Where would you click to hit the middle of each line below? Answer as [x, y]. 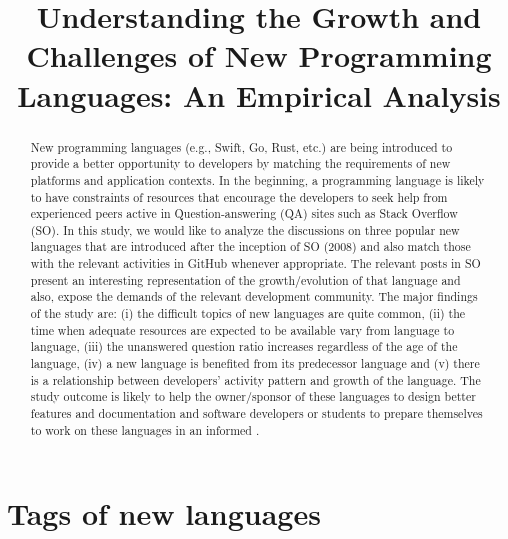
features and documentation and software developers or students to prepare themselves [256, 413]
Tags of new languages [164, 513]
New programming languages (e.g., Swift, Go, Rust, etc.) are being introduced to [241, 146]
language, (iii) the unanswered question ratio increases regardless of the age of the [244, 346]
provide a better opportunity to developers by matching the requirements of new [240, 163]
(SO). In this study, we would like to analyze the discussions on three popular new [245, 229]
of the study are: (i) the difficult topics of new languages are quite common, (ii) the [248, 313]
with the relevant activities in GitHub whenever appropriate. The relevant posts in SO [255, 263]
